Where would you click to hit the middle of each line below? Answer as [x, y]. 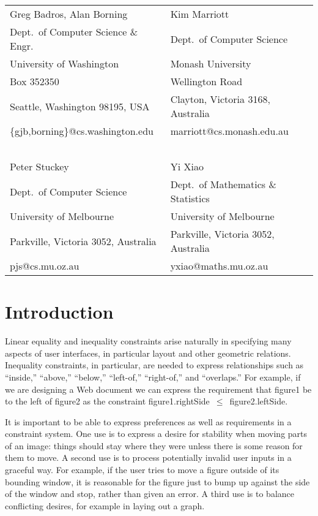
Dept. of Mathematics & [223, 184]
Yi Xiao [187, 166]
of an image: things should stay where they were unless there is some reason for [154, 445]
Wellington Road [206, 81]
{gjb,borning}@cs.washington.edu [82, 131]
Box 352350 [35, 81]
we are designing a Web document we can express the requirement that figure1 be [158, 389]
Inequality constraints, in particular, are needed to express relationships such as [154, 365]
